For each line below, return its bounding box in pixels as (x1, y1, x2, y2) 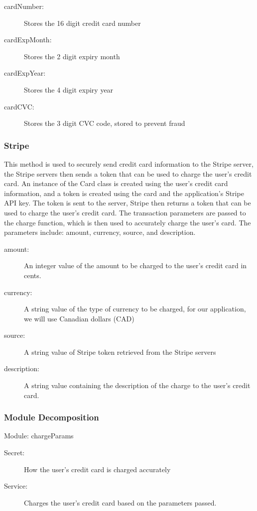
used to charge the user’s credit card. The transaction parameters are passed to (4, 207, 246, 217)
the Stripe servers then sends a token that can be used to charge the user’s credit (4, 168, 252, 179)
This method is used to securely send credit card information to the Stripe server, (4, 158, 254, 169)
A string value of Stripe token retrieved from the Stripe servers (24, 346, 216, 357)
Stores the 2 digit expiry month (24, 51, 120, 61)
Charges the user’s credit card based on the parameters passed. (24, 497, 217, 508)
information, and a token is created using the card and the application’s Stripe (4, 188, 244, 198)
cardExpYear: (4, 68, 46, 78)
